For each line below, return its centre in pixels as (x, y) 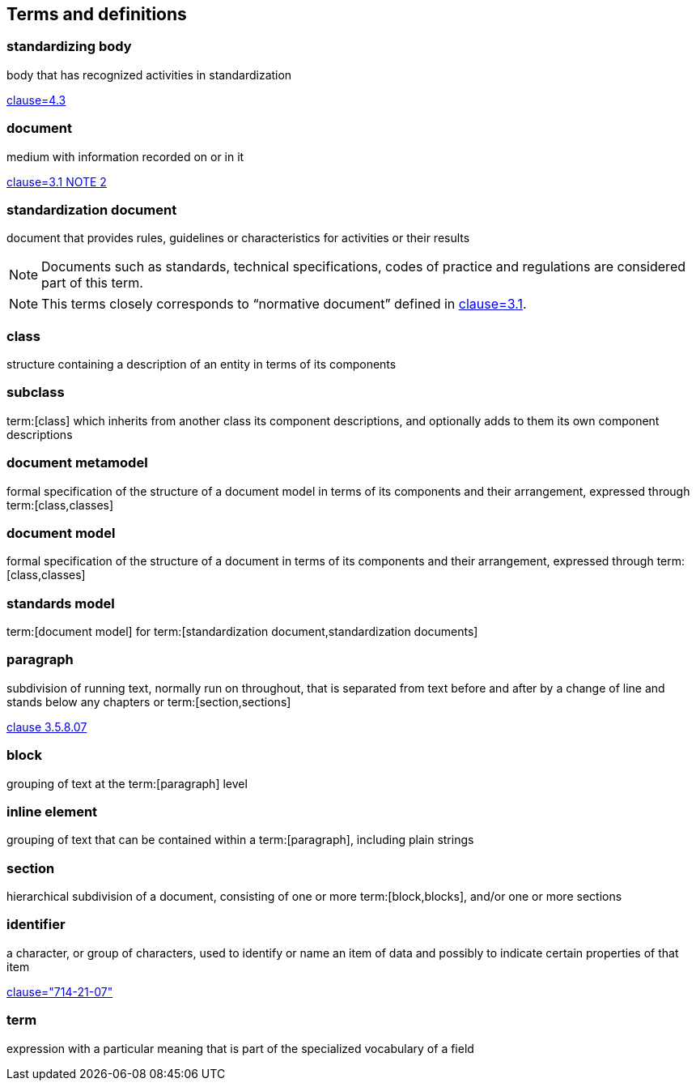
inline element (52, 811)
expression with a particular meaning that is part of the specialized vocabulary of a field (240, 1048)
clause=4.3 (36, 100)
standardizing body (69, 47)
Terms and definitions (97, 14)
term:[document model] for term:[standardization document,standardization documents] (242, 632)
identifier (36, 925)
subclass (36, 392)
